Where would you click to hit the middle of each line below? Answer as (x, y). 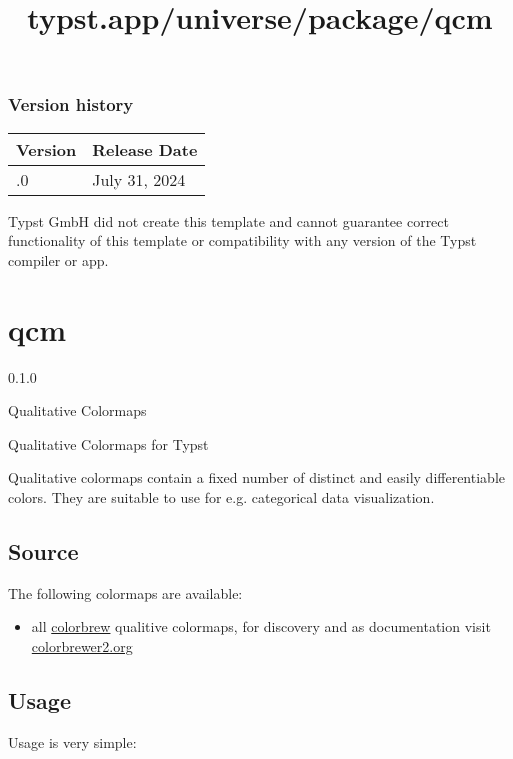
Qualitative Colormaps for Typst (108, 443)
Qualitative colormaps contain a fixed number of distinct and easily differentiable (256, 477)
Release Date (145, 149)
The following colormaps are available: (125, 592)
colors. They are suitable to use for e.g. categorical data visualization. (221, 496)
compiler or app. (58, 259)
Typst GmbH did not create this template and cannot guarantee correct (228, 220)
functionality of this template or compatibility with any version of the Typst (242, 240)
